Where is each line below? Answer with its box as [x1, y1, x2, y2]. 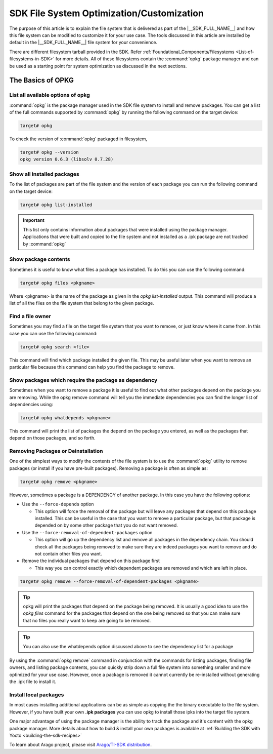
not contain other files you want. [34, 550, 102, 557]
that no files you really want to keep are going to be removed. [23, 617, 151, 623]
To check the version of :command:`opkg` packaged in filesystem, [9, 136, 148, 142]
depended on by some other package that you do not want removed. [34, 522, 178, 529]
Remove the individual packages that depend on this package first [22, 558, 160, 564]
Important [23, 217, 45, 223]
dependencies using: [9, 401, 53, 407]
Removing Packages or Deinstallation [9, 448, 103, 455]
